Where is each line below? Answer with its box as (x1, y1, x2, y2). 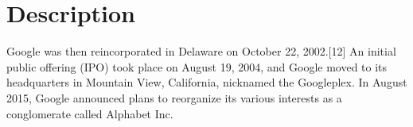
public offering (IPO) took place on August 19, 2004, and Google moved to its (6, 58, 388, 75)
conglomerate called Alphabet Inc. (6, 105, 173, 121)
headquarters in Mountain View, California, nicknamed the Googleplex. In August (6, 74, 407, 90)
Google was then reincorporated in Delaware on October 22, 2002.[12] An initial (6, 43, 396, 60)
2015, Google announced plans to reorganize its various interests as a (6, 89, 342, 106)
